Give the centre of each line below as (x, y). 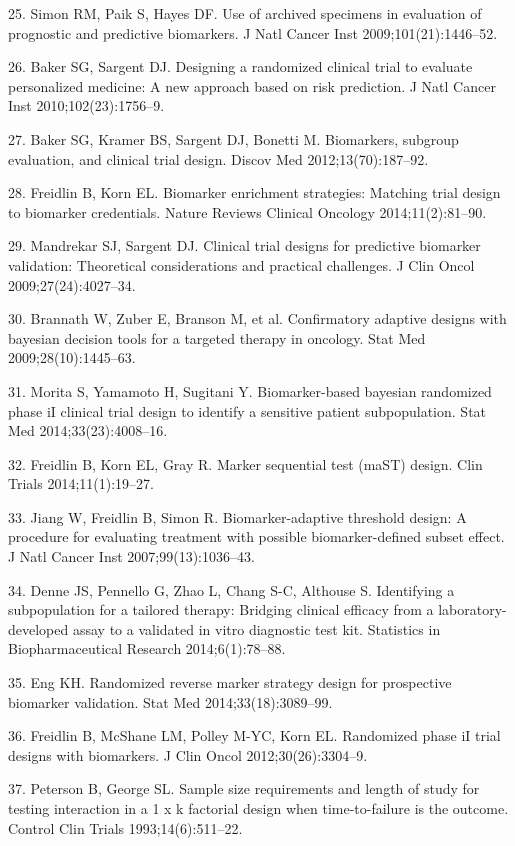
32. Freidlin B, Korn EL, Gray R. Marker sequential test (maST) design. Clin (245, 463)
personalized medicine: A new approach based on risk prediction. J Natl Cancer (252, 85)
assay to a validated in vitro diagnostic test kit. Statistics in (256, 628)
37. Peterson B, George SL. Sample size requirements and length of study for (244, 788)
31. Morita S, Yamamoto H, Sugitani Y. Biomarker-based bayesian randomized (250, 390)
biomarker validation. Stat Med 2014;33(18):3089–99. (170, 701)
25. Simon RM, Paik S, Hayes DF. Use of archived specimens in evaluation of (245, 13)
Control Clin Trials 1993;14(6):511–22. (125, 827)
